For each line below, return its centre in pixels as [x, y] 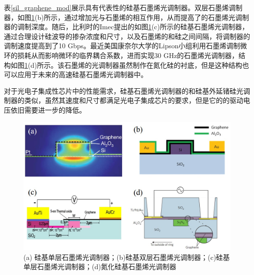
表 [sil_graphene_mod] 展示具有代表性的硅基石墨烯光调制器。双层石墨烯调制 [123, 7]
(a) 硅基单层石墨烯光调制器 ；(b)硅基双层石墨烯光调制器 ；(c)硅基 [127, 257]
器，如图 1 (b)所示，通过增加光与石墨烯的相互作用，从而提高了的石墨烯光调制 [127, 17]
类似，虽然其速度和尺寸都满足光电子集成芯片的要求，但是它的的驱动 [134, 100]
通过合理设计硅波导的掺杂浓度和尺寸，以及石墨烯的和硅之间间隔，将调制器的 [127, 36]
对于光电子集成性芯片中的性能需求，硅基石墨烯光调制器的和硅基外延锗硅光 [124, 90]
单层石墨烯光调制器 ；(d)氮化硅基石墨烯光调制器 [100, 266]
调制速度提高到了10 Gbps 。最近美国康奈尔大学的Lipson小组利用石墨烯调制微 [126, 46]
